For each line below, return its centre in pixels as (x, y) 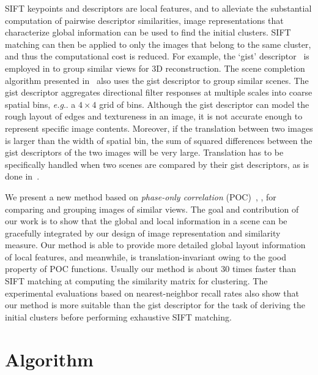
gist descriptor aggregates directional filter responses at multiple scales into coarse (159, 92)
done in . (22, 176)
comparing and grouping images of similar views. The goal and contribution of (152, 209)
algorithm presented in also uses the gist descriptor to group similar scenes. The (157, 80)
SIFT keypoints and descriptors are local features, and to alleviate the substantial (158, 8)
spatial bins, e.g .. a (40, 104)
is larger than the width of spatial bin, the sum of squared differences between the (159, 140)
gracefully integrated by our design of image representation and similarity (143, 233)
